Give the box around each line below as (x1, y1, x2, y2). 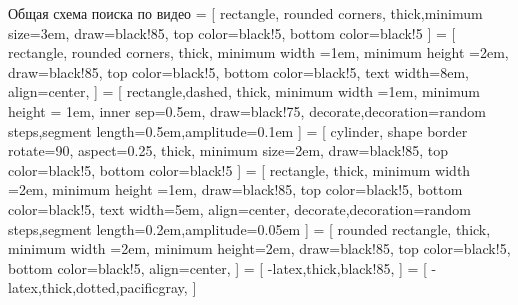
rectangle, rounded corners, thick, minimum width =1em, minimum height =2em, (8, 42, 509, 63)
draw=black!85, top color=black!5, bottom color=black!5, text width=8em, (8, 61, 469, 82)
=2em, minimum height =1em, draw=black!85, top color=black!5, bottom (8, 179, 463, 200)
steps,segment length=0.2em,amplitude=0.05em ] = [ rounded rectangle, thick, (8, 218, 491, 239)
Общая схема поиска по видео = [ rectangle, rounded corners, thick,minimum (8, 3, 483, 23)
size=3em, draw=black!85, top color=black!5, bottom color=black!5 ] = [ (8, 22, 456, 43)
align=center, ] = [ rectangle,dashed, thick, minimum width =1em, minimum (8, 81, 480, 102)
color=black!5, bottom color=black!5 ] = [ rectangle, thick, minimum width (8, 159, 471, 180)
